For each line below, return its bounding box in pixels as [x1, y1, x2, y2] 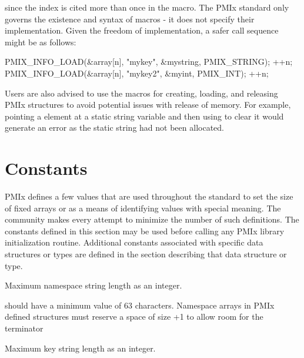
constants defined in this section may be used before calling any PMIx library [5, 224, 285, 237]
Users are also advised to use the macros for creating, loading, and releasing [5, 87, 278, 99]
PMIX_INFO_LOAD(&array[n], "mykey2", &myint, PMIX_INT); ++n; [5, 67, 269, 79]
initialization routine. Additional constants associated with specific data [5, 236, 263, 248]
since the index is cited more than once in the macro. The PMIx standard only [5, 1, 289, 13]
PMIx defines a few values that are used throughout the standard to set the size [5, 190, 293, 203]
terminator [5, 322, 44, 334]
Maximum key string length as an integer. [5, 342, 156, 354]
